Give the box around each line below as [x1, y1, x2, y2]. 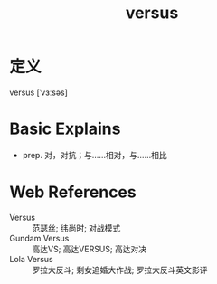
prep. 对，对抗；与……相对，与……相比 [22, 149, 167, 160]
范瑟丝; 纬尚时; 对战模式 [32, 222, 121, 233]
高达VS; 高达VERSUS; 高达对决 [32, 243, 147, 254]
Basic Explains [9, 118, 121, 139]
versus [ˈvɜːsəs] [9, 87, 68, 98]
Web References [9, 182, 137, 203]
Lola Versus [9, 253, 53, 264]
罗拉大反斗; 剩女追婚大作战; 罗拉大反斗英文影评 [32, 264, 208, 275]
